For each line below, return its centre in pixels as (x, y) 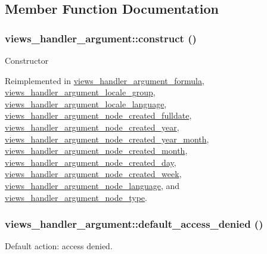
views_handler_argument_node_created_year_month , (107, 139)
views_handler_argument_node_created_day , (91, 162)
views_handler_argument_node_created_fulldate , (98, 115)
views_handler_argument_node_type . (76, 197)
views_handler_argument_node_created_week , (93, 174)
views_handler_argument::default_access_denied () (134, 224)
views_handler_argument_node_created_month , (96, 151)
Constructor (27, 60)
